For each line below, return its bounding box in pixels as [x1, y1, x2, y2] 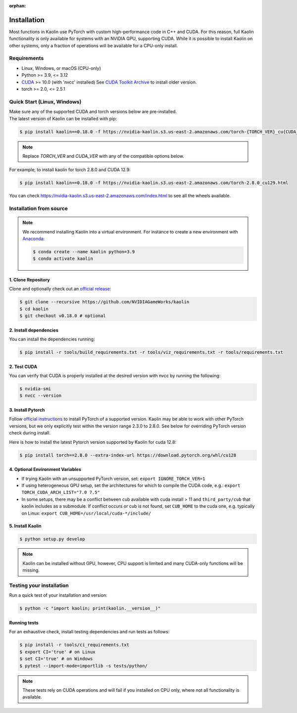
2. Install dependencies [9, 327, 59, 333]
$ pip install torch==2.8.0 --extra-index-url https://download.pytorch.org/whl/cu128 [19, 452, 237, 458]
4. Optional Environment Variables [9, 467, 81, 473]
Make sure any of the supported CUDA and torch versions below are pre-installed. [9, 109, 177, 115]
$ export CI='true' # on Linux [19, 649, 96, 655]
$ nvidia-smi [19, 386, 51, 392]
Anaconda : [22, 236, 45, 241]
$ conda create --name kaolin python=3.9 [33, 249, 135, 254]
